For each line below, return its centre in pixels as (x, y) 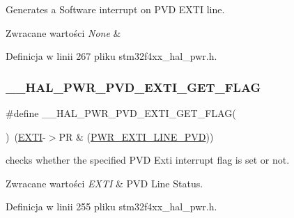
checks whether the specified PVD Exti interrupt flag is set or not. (148, 160)
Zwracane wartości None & (63, 32)
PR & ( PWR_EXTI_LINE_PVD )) (136, 136)
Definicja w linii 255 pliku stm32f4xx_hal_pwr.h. (111, 207)
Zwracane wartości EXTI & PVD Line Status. (105, 183)
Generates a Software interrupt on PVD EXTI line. (115, 9)
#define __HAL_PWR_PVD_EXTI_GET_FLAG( (121, 113)
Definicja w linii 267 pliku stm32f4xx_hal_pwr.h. (111, 56)
